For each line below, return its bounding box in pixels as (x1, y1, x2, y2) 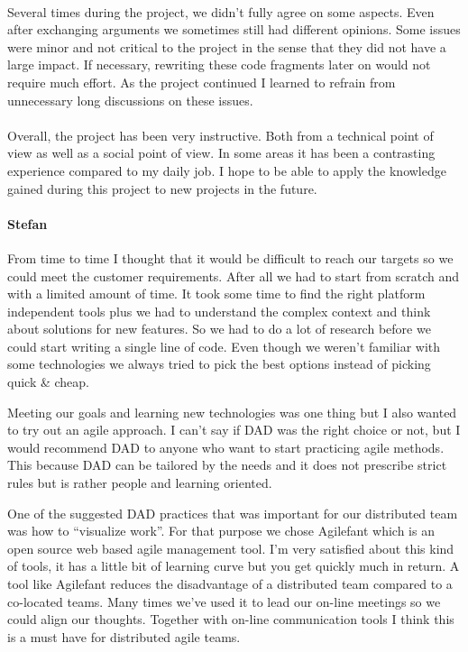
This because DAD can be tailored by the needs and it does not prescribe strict (7, 455, 447, 474)
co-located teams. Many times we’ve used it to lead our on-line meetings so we (7, 592, 441, 611)
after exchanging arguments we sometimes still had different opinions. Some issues (7, 20, 461, 39)
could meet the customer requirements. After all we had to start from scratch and (7, 266, 460, 285)
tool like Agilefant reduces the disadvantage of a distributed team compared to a (7, 574, 453, 593)
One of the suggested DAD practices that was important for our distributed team (7, 503, 458, 522)
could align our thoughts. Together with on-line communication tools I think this (7, 610, 454, 629)
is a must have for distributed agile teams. (7, 627, 241, 646)
